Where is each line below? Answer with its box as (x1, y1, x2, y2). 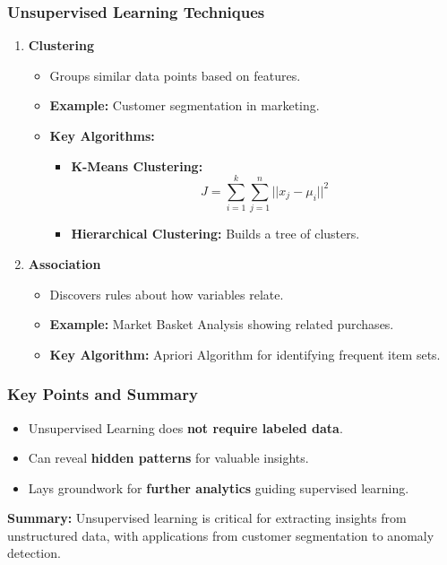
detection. (7, 543, 61, 562)
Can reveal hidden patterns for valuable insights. (28, 448, 309, 467)
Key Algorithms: (49, 126, 155, 144)
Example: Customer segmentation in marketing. (49, 96, 320, 115)
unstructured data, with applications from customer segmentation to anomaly (7, 526, 434, 544)
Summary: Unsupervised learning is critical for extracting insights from (7, 508, 407, 527)
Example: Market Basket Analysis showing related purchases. (49, 315, 394, 334)
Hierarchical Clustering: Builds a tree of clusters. (71, 224, 360, 243)
